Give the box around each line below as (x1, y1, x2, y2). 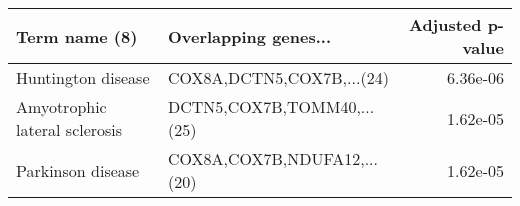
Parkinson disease (16, 158, 140, 182)
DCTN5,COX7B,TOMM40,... (167, 95, 375, 118)
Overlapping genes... (167, 24, 332, 48)
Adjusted (408, 13, 482, 36)
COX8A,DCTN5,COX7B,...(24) (167, 66, 389, 89)
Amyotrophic (16, 95, 107, 118)
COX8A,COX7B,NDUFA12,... (167, 147, 378, 170)
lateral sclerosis (16, 118, 123, 141)
